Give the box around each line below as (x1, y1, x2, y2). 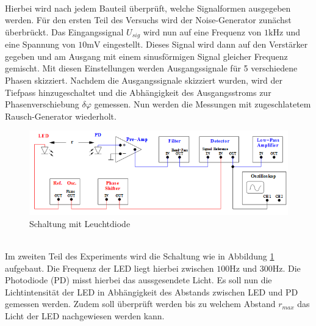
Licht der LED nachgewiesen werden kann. (5, 309, 165, 322)
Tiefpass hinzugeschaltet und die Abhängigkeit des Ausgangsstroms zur (5, 85, 271, 98)
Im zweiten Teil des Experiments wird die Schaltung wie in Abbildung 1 (5, 249, 275, 262)
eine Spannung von (5, 38, 76, 51)
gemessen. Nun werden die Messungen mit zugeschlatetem (94, 98, 311, 110)
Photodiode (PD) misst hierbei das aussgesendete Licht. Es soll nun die (5, 273, 272, 286)
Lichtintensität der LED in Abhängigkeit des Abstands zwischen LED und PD (5, 285, 298, 298)
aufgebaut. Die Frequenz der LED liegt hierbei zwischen (5, 261, 214, 274)
